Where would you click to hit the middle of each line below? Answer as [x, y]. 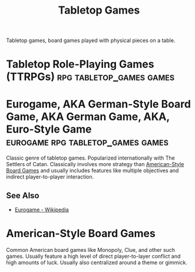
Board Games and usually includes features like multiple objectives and [92, 171]
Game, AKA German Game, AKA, [88, 116]
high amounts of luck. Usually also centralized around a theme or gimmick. [97, 263]
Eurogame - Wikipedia [42, 210]
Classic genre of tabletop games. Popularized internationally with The [90, 158]
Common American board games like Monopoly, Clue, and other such [91, 250]
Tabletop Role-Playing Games [80, 64]
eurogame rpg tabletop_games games [87, 142]
